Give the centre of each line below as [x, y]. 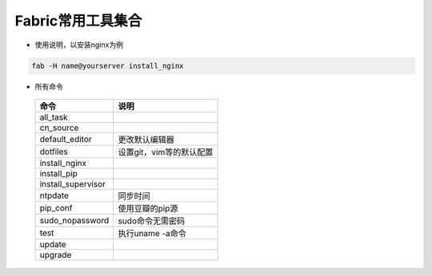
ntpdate [54, 195]
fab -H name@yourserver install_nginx [108, 65]
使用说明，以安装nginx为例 [79, 45]
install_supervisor [73, 183]
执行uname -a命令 [152, 233]
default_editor [66, 139]
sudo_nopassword [74, 220]
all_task [54, 117]
